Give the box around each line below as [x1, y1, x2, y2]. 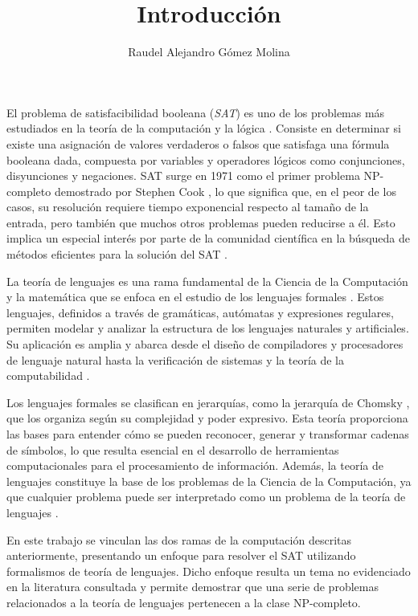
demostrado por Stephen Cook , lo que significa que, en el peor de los [54, 182, 396, 199]
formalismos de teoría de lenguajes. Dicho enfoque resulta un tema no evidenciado [6, 562, 411, 579]
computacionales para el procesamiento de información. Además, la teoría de [6, 457, 383, 474]
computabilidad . [6, 367, 90, 384]
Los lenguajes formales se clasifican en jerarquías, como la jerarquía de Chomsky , [6, 394, 410, 410]
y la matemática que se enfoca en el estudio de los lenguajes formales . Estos [6, 288, 384, 305]
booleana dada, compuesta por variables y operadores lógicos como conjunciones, [6, 151, 405, 168]
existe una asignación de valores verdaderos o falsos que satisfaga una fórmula [6, 135, 390, 152]
